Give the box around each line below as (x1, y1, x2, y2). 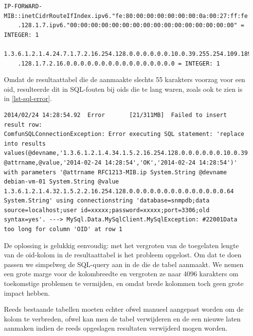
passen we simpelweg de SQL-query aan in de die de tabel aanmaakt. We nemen (4, 259, 244, 269)
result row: (4, 121, 42, 128)
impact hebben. (4, 287, 50, 298)
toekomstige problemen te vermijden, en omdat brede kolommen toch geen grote (4, 278, 244, 288)
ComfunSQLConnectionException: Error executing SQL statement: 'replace (4, 131, 244, 138)
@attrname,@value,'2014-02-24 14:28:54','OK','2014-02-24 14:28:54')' (4, 159, 237, 166)
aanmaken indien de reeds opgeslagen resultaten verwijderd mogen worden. (4, 323, 228, 333)
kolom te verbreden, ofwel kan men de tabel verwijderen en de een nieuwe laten (4, 313, 241, 323)
